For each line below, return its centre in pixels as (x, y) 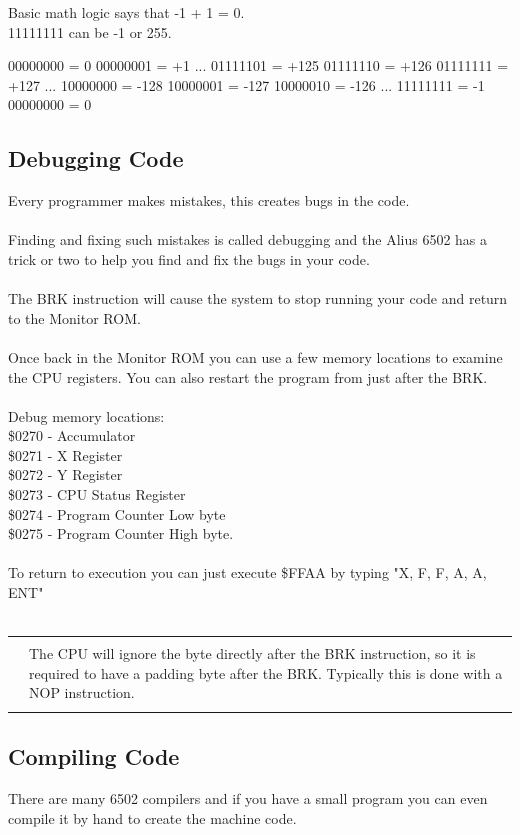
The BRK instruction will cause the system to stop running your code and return (258, 298)
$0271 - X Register (65, 454)
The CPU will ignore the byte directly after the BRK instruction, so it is (252, 653)
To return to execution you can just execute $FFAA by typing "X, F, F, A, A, (247, 572)
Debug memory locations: (86, 415)
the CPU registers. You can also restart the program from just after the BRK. (248, 376)
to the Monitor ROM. (74, 317)
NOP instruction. (82, 692)
